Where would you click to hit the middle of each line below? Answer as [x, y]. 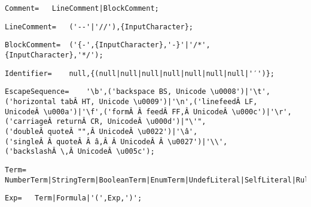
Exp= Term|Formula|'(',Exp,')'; [74, 198]
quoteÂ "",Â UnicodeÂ [90, 131]
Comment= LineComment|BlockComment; [82, 8]
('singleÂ [24, 141]
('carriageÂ [28, 122]
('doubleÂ [24, 131]
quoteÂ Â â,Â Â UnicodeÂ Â [109, 141]
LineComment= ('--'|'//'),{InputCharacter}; [99, 27]
